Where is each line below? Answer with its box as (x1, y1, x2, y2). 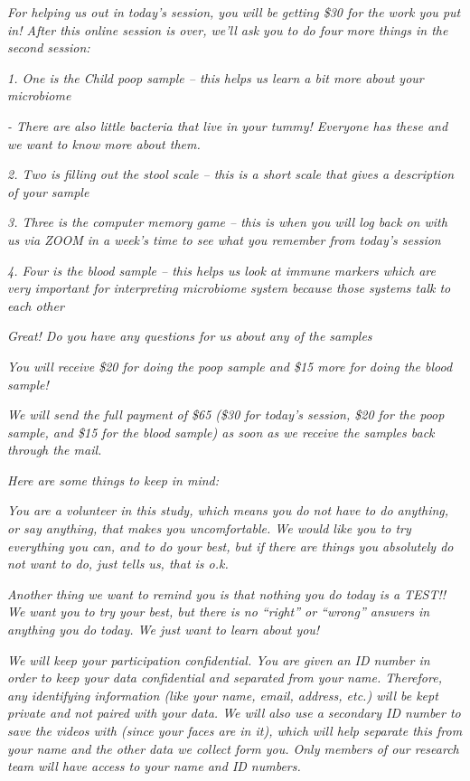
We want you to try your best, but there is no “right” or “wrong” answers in (7, 602, 430, 621)
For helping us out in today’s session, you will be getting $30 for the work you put (7, 3, 461, 21)
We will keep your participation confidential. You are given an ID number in (7, 650, 430, 669)
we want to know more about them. (7, 134, 201, 153)
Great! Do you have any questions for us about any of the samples (7, 326, 372, 345)
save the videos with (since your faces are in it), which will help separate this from (7, 721, 463, 739)
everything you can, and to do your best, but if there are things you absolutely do (7, 536, 454, 555)
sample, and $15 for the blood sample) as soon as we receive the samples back (7, 422, 435, 441)
